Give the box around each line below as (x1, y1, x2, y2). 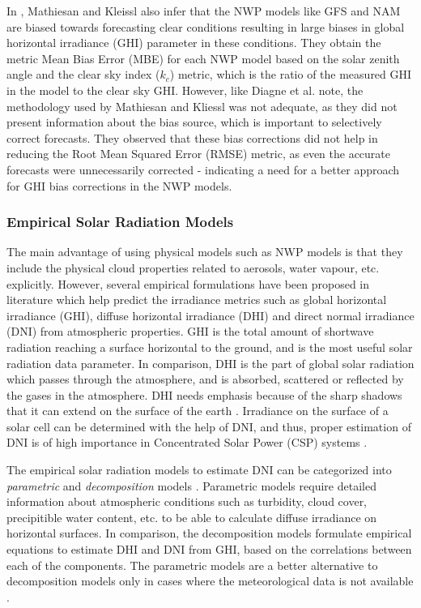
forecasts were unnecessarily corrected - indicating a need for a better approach (6, 161, 400, 178)
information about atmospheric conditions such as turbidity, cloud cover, (6, 493, 368, 510)
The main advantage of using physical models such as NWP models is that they (6, 243, 403, 260)
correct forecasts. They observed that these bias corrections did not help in (6, 129, 378, 146)
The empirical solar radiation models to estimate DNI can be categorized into (6, 461, 392, 478)
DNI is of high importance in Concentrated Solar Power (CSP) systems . (6, 434, 368, 451)
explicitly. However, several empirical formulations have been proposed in (6, 275, 370, 292)
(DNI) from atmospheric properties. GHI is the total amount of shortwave (6, 323, 374, 340)
